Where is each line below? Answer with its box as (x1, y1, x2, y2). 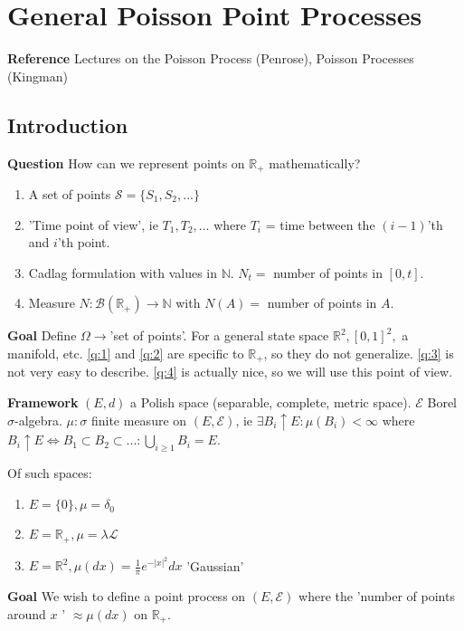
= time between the (265, 215, 375, 234)
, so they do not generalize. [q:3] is (263, 343, 454, 362)
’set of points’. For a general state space (109, 326, 329, 345)
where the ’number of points (298, 586, 455, 605)
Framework (7, 392, 79, 411)
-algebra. (14, 410, 62, 429)
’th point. (57, 233, 110, 252)
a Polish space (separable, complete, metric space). (130, 392, 412, 411)
